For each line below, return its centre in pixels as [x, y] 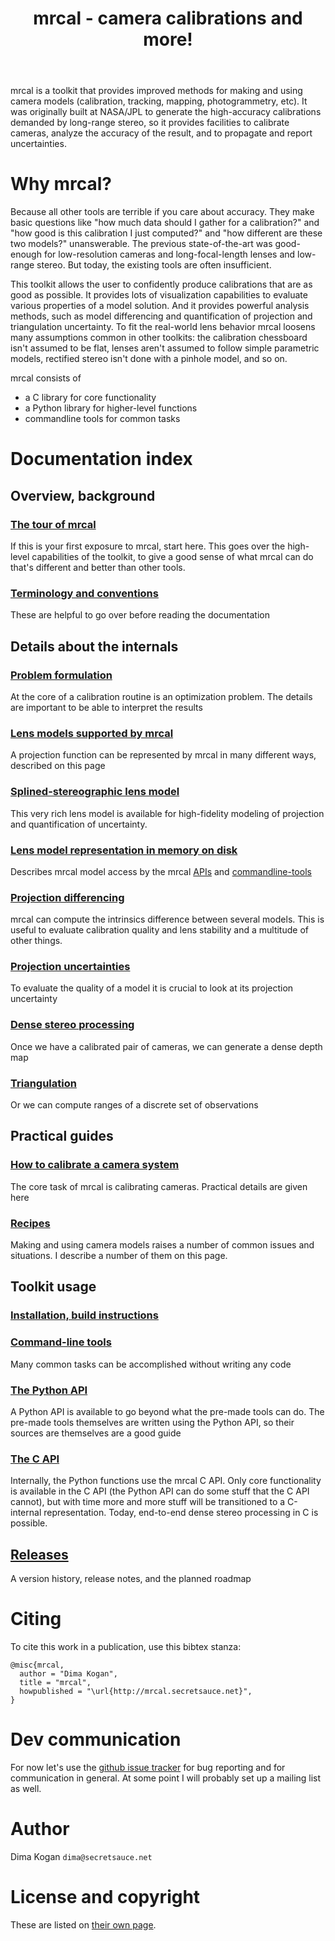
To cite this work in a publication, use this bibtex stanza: [126, 1646]
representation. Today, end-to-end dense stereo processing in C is [181, 1513]
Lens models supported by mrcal [92, 733]
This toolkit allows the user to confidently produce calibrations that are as [161, 284]
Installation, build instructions [84, 1315]
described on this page [58, 766]
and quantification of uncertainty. [79, 824]
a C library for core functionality [90, 398]
